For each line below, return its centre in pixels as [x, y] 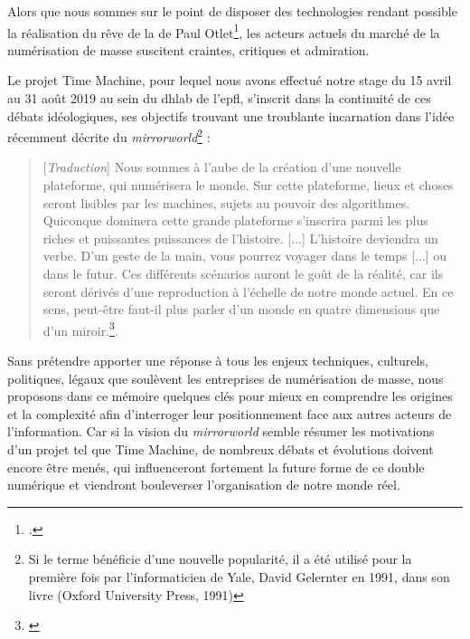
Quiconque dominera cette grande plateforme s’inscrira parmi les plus [235, 220]
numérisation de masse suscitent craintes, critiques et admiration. [188, 49]
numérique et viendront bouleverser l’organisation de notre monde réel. [204, 485]
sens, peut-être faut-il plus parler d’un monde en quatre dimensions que [241, 309]
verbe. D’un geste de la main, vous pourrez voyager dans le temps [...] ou [245, 256]
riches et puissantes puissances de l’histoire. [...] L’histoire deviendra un [240, 238]
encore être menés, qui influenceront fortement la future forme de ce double [216, 467]
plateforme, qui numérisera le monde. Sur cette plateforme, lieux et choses [248, 185]
